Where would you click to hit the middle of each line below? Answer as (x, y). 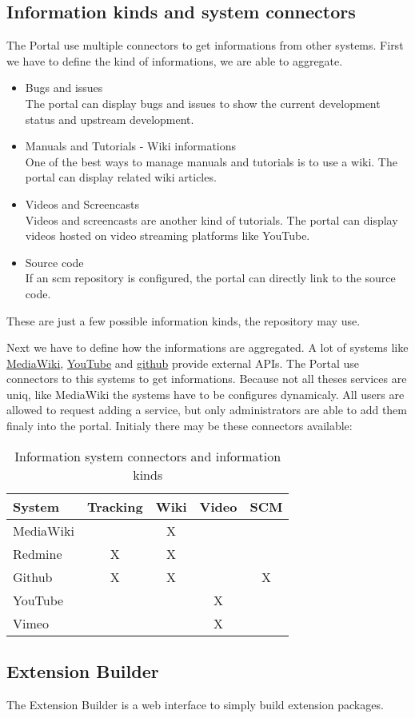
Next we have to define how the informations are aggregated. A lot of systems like (207, 347)
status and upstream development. (110, 119)
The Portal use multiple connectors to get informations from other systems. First (205, 45)
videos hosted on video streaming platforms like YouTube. (168, 235)
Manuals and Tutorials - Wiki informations (131, 146)
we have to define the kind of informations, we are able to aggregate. (175, 60)
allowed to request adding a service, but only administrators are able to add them (207, 410)
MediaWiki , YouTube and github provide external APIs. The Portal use (183, 363)
